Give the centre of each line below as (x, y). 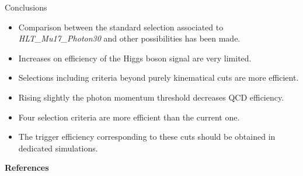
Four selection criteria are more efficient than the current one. (129, 117)
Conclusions (26, 7)
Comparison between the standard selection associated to (121, 27)
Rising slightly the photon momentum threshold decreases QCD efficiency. (151, 97)
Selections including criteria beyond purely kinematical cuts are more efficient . (159, 77)
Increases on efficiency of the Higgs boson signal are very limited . (135, 58)
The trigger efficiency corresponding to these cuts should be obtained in (147, 137)
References (27, 168)
